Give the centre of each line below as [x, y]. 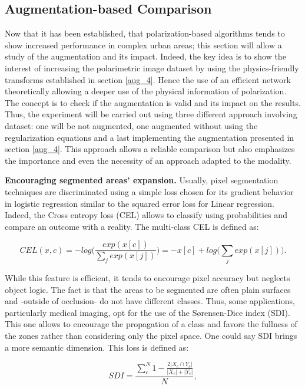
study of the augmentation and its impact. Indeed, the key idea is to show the [145, 56]
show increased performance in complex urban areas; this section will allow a [143, 44]
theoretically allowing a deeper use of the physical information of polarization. [146, 91]
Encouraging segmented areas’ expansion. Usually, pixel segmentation [142, 180]
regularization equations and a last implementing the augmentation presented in [150, 137]
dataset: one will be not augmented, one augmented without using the [131, 125]
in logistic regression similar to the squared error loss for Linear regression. [140, 203]
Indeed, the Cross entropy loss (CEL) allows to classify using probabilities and [146, 215]
